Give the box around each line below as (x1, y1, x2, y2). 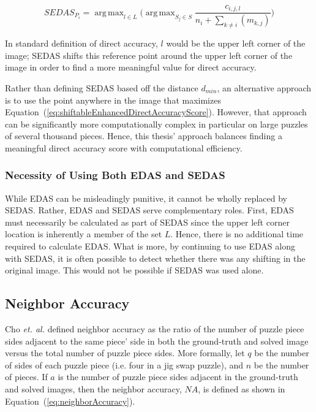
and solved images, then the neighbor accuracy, (5, 383, 182, 395)
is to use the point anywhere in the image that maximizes (5, 93, 221, 106)
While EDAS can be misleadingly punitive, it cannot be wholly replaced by (5, 191, 287, 204)
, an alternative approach (217, 81, 312, 94)
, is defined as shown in (198, 383, 285, 395)
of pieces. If (5, 370, 48, 383)
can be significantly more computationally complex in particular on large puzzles (5, 117, 308, 130)
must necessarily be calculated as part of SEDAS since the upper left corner (5, 215, 290, 228)
